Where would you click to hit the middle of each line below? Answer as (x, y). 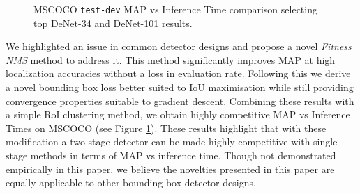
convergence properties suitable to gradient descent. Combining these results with (180, 100)
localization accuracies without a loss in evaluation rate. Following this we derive (178, 73)
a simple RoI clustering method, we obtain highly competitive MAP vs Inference (178, 114)
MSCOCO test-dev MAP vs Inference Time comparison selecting (175, 9)
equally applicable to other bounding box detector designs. (131, 183)
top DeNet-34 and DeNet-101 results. (113, 23)
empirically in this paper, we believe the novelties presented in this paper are (170, 169)
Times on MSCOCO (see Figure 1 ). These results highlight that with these (166, 128)
